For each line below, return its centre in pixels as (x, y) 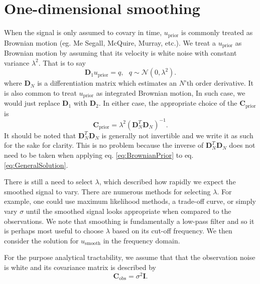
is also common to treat (40, 92)
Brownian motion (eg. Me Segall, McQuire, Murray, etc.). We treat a (110, 42)
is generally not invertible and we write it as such (177, 135)
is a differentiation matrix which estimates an (107, 83)
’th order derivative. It (219, 83)
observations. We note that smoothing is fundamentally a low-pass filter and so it (129, 221)
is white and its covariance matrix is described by (80, 267)
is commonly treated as (217, 32)
